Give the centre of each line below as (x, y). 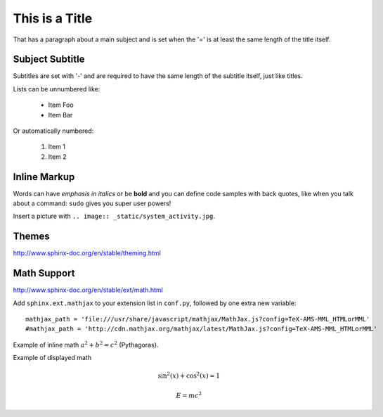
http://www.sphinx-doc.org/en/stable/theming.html (87, 253)
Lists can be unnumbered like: (57, 89)
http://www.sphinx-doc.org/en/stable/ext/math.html (88, 290)
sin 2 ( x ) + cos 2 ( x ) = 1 (189, 375)
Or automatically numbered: (53, 131)
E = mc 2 (189, 395)
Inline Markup (44, 177)
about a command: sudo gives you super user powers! (92, 203)
